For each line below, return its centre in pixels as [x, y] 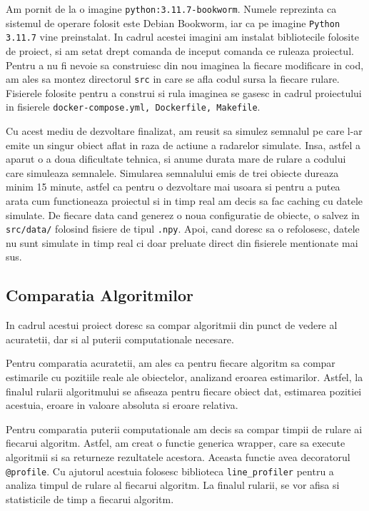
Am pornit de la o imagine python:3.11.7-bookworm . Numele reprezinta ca [171, 9]
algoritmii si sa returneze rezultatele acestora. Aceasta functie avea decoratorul [178, 457]
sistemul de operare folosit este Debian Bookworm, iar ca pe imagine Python [173, 22]
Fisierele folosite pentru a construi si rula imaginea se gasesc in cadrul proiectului [184, 92]
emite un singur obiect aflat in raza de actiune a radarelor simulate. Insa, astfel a [183, 145]
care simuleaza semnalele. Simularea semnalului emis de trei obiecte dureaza [172, 172]
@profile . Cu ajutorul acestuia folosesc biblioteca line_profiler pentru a [170, 471]
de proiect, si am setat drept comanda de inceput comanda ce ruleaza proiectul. [180, 50]
